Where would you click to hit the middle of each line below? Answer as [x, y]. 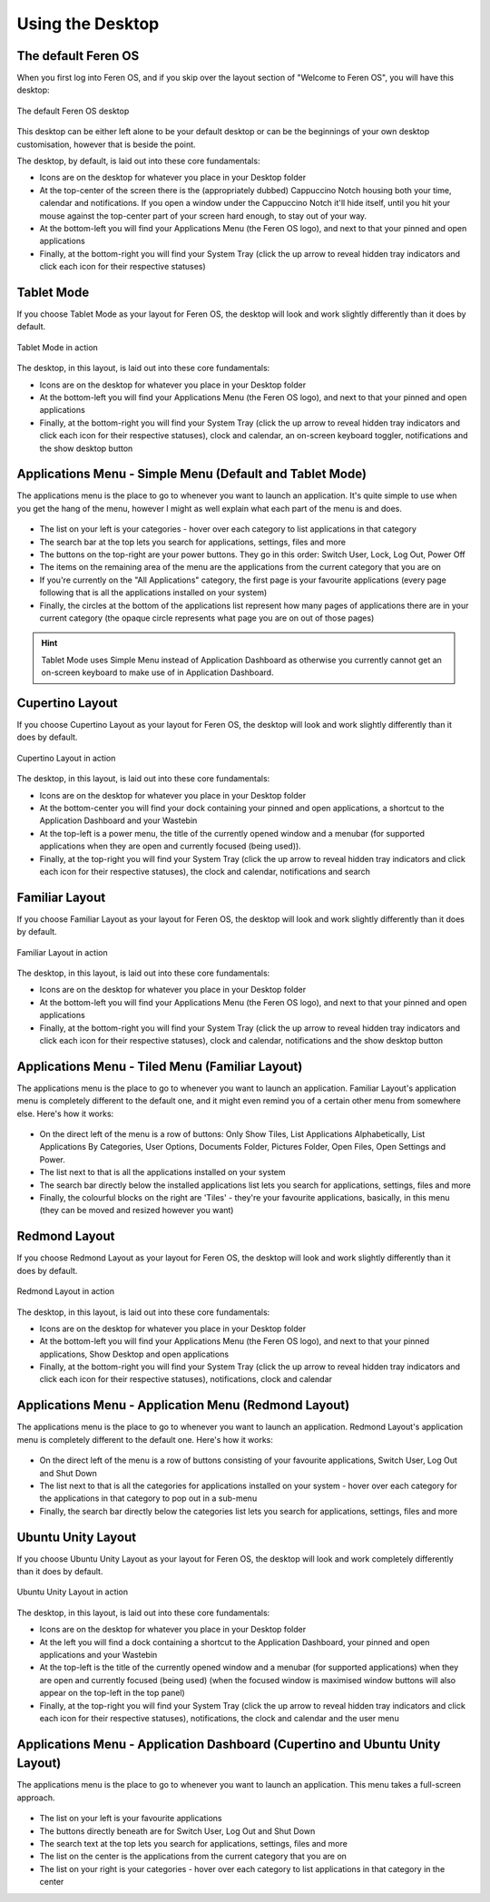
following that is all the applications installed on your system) [153, 593]
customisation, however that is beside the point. [106, 144]
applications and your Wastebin [98, 1654]
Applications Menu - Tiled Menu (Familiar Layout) [160, 1066]
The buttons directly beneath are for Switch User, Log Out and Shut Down [177, 1831]
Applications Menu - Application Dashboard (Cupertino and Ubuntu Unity [229, 1744]
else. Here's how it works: [65, 1113]
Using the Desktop [88, 24]
